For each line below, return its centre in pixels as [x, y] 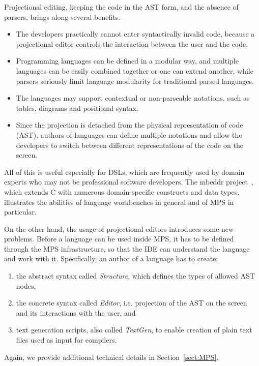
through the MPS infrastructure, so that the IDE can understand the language [127, 248]
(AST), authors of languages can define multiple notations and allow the [129, 134]
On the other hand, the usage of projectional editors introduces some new [119, 228]
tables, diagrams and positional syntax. [77, 108]
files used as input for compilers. [66, 340]
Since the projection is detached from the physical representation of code [129, 125]
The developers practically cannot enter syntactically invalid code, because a [135, 34]
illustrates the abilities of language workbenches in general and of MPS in [119, 202]
